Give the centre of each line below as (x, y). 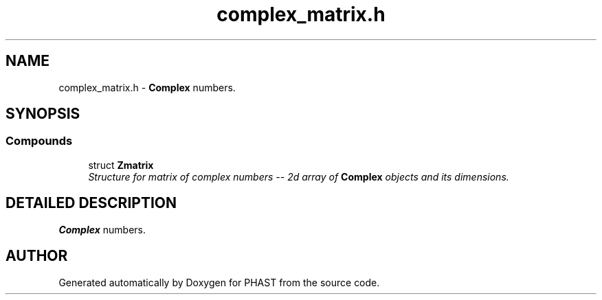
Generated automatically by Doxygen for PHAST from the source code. (219, 282)
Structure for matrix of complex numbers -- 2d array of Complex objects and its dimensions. (299, 176)
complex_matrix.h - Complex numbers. (147, 87)
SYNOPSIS (43, 114)
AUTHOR (37, 256)
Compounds (39, 141)
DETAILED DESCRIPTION (91, 203)
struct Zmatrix (121, 165)
